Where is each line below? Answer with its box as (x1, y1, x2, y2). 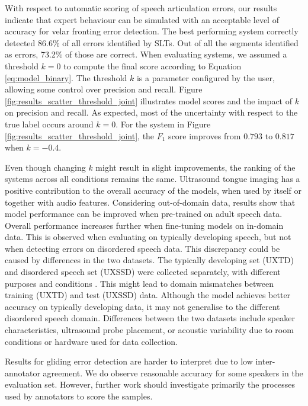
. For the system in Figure (115, 117, 211, 130)
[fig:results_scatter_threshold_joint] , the (5, 129, 155, 142)
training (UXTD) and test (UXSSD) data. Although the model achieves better (5, 289, 291, 301)
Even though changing (5, 161, 86, 173)
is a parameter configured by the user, (136, 71, 275, 84)
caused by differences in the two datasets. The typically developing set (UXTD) (5, 254, 294, 266)
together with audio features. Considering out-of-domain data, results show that (5, 196, 296, 208)
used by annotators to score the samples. (5, 390, 153, 402)
